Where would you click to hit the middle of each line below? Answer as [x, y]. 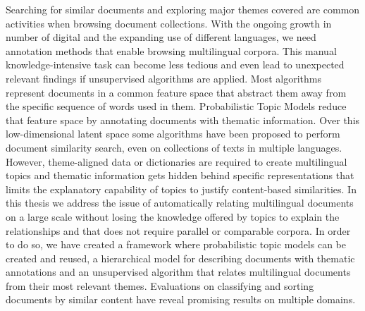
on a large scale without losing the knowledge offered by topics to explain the [173, 216]
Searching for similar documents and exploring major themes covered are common [183, 9]
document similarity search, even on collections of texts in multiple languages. [174, 147]
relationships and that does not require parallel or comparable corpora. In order [178, 230]
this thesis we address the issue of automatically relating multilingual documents [180, 203]
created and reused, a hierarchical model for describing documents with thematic [180, 258]
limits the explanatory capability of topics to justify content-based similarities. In [181, 189]
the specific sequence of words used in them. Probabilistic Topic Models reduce [176, 106]
